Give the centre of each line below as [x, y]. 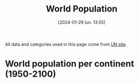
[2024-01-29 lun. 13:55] [82, 22]
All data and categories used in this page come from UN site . [66, 44]
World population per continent [70, 64]
